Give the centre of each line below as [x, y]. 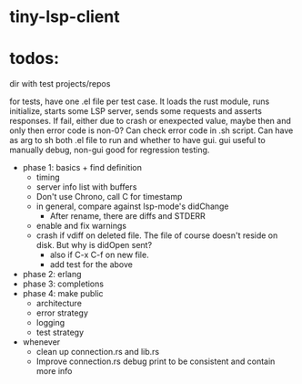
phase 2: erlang [52, 275]
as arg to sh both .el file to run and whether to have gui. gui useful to [137, 140]
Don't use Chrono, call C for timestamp [109, 197]
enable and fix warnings [81, 226]
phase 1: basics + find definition [82, 168]
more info [54, 371]
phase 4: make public [63, 294]
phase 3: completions [63, 284]
